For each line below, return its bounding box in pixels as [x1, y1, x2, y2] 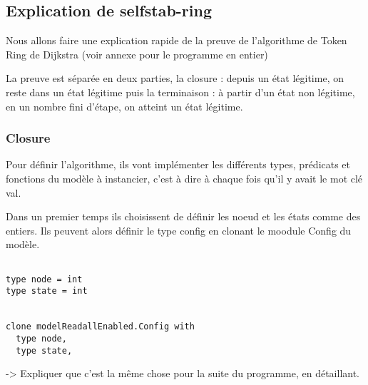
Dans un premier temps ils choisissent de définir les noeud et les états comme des [6, 209, 361, 224]
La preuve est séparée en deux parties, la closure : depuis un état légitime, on [6, 71, 344, 86]
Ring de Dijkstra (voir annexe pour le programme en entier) [6, 46, 268, 61]
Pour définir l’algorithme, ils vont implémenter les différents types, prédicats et [6, 157, 351, 172]
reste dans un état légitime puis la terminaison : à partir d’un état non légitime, [6, 84, 355, 99]
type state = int [6, 286, 88, 297]
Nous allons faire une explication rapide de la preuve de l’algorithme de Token [6, 33, 347, 48]
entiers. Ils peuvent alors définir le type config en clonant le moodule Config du [6, 222, 352, 237]
